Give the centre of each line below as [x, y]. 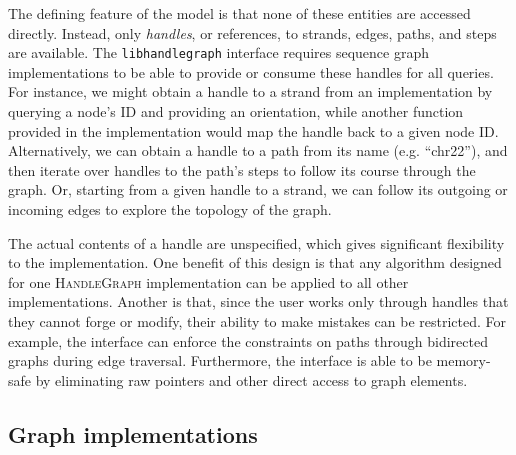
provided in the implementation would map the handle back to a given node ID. [253, 130]
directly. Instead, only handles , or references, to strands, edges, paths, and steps [252, 32]
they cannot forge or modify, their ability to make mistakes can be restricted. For [257, 320]
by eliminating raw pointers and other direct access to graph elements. [251, 379]
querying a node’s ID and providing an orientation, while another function [236, 111]
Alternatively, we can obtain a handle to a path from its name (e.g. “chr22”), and [258, 150]
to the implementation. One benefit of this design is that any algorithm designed [255, 262]
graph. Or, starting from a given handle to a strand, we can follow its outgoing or [258, 189]
